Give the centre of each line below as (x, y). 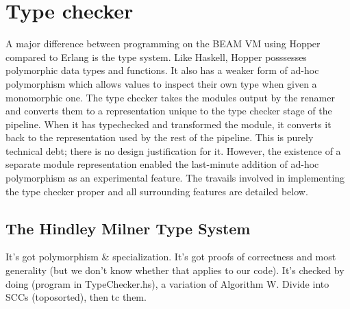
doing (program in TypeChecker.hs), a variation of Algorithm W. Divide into (167, 283)
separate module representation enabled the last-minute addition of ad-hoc (162, 164)
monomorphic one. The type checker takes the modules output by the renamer (170, 97)
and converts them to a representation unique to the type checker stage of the (169, 111)
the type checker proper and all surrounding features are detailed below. (157, 191)
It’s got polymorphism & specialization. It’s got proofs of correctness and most (171, 257)
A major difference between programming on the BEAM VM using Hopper (163, 44)
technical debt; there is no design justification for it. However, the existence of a (173, 150)
